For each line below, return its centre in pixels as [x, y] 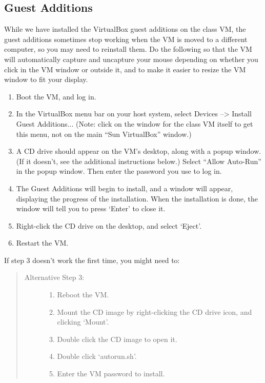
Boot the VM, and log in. [56, 96]
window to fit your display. [46, 79]
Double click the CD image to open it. [117, 339]
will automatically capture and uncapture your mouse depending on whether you [131, 59]
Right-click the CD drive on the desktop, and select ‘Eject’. [109, 225]
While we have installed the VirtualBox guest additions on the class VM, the [125, 29]
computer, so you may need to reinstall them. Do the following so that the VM [128, 49]
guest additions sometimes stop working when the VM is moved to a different [126, 39]
